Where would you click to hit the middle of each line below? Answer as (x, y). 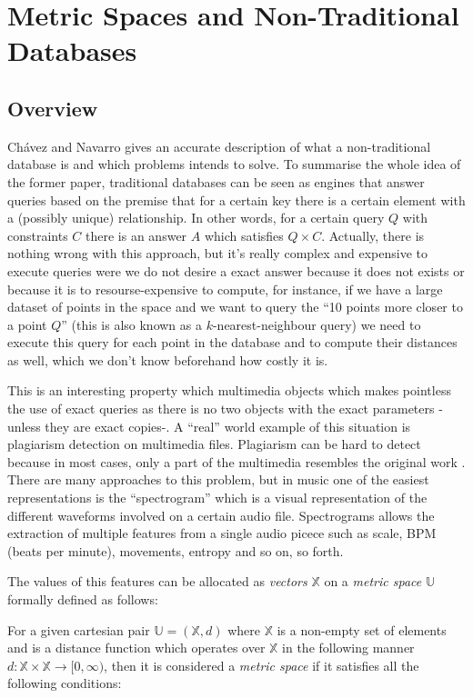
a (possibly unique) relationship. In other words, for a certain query (196, 218)
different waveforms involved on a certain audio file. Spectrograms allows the (221, 515)
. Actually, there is (373, 235)
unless (24, 426)
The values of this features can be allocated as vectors (157, 581)
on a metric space (373, 581)
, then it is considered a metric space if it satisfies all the (262, 665)
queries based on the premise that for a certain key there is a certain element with (236, 199)
